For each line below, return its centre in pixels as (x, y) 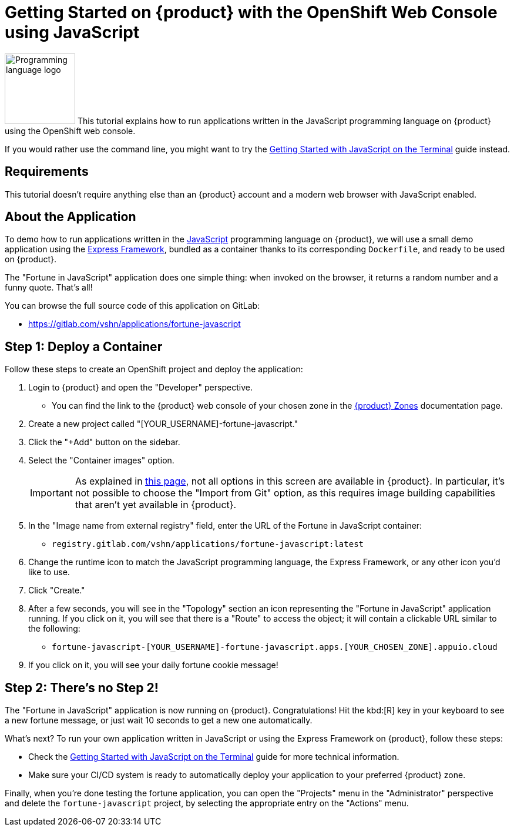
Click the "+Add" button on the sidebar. (104, 442)
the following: (54, 629)
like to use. (49, 572)
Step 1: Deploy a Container (84, 346)
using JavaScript (72, 32)
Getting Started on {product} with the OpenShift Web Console (251, 12)
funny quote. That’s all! (49, 288)
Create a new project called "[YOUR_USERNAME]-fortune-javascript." (163, 424)
